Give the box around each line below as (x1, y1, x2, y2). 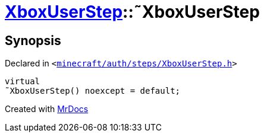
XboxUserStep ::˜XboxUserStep (5, 2, 260, 22)
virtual (5, 77, 40, 87)
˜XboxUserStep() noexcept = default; (5, 86, 181, 96)
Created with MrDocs (5, 104, 89, 114)
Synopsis (5, 33, 61, 48)
